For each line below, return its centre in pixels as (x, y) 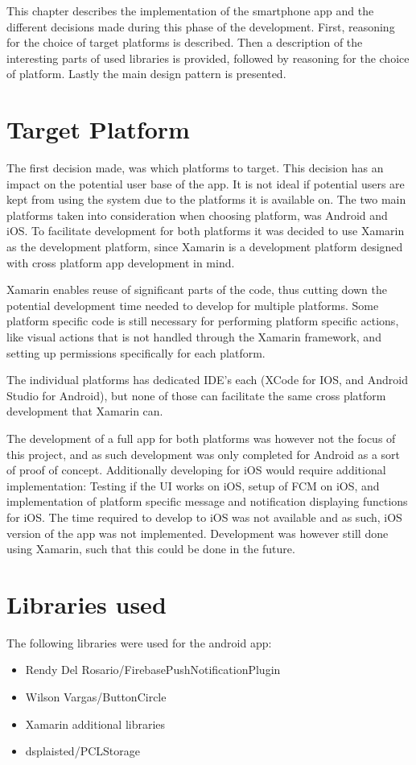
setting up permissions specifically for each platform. (136, 352)
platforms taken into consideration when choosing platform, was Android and (197, 215)
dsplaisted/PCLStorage (82, 751)
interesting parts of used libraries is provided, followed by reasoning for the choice (208, 58)
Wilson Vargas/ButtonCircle (96, 697)
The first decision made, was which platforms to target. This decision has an (195, 168)
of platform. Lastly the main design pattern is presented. (146, 74)
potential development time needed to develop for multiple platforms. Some (193, 305)
